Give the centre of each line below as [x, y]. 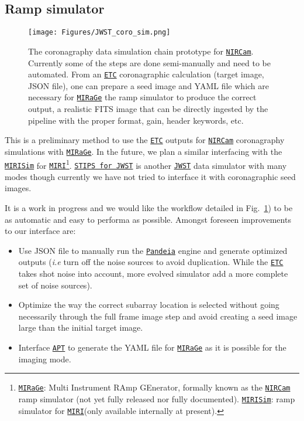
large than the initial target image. [81, 327]
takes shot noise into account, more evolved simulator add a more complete [153, 274]
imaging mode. [45, 359]
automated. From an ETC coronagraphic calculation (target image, [146, 74]
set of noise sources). [55, 285]
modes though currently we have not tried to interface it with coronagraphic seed [150, 176]
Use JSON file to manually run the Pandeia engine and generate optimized [153, 250]
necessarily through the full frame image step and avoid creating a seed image [158, 316]
